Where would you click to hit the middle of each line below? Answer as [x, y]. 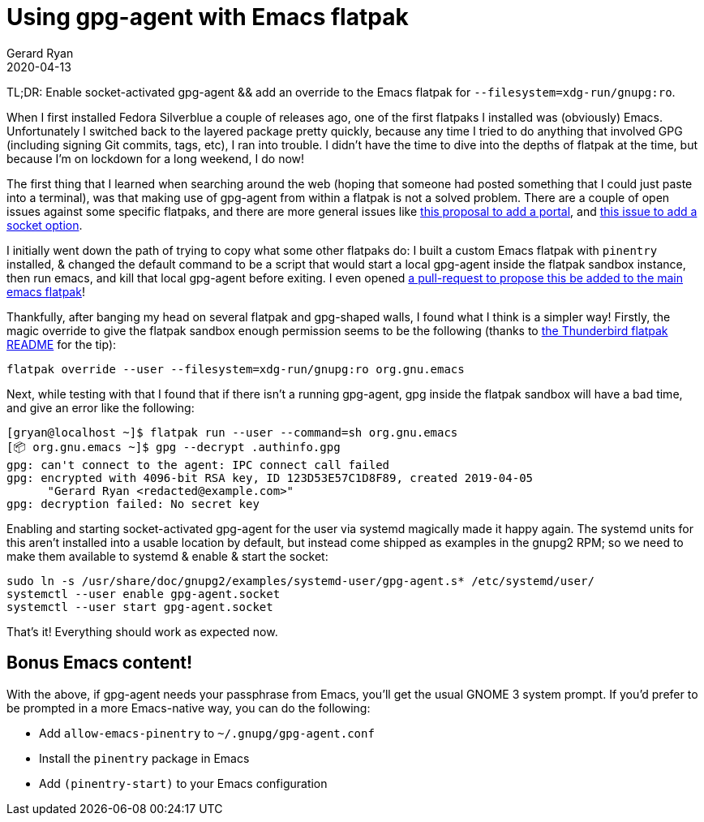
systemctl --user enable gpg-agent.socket [144, 594]
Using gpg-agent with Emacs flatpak [208, 17]
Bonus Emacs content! [100, 663]
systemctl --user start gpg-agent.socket [140, 607]
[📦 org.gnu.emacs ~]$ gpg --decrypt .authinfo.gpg [174, 447]
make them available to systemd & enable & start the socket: [167, 556]
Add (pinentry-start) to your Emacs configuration [183, 783]
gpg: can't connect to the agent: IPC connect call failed [198, 465]
